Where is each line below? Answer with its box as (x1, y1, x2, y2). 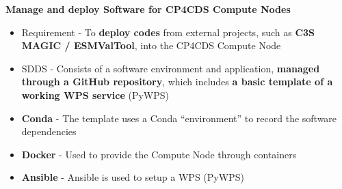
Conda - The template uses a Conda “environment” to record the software (21, 111, 337, 125)
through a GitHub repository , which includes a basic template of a (21, 74, 333, 89)
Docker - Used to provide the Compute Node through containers (21, 147, 297, 161)
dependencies (21, 124, 77, 139)
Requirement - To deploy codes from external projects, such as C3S (21, 25, 315, 39)
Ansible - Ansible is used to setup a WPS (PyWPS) (21, 170, 244, 184)
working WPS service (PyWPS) (21, 87, 170, 102)
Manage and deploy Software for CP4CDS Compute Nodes (5, 2, 291, 16)
